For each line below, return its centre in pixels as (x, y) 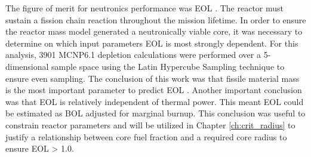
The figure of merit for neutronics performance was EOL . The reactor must (145, 8)
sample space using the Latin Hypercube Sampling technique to (168, 66)
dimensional (27, 66)
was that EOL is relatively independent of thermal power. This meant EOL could (155, 101)
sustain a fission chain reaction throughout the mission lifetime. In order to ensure (156, 19)
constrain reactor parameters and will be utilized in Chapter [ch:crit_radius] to (150, 124)
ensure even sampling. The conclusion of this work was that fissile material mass (153, 78)
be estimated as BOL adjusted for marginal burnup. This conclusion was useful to (155, 113)
